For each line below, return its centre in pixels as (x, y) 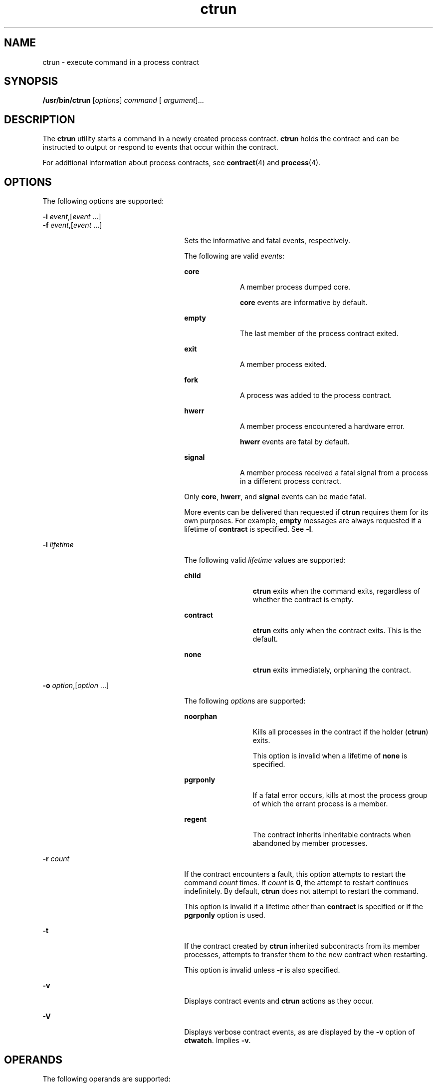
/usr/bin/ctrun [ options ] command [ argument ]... (123, 100)
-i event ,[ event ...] (72, 217)
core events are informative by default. (304, 303)
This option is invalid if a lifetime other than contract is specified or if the (304, 907)
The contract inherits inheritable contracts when (332, 835)
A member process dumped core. (295, 287)
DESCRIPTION (40, 119)
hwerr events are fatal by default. (295, 442)
